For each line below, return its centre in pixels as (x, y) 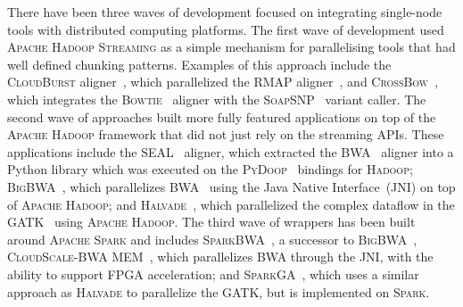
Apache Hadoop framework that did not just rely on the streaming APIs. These (226, 134)
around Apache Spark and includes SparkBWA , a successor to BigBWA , (212, 239)
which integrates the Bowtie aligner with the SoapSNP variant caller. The (217, 99)
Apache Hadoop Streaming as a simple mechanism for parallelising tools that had (231, 47)
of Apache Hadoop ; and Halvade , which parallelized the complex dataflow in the (231, 204)
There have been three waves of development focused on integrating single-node (225, 12)
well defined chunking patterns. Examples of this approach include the (199, 64)
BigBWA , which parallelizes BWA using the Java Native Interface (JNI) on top (231, 186)
